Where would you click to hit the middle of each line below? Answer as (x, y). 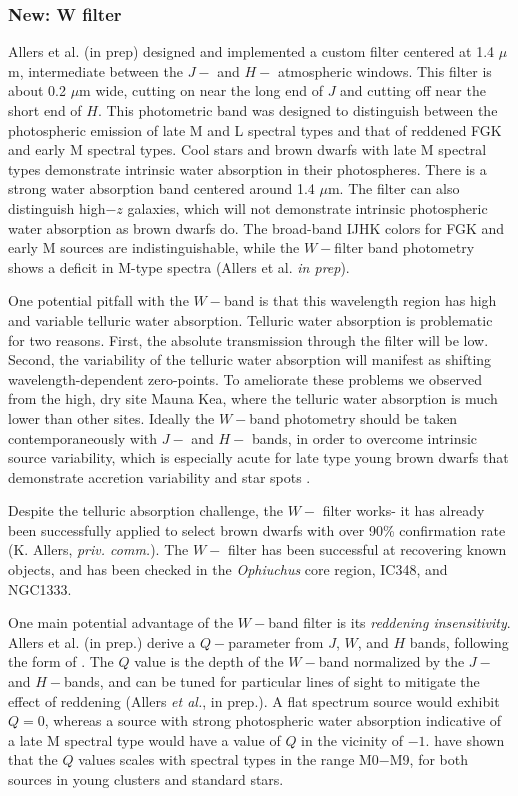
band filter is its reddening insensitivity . (389, 622)
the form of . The (61, 661)
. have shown (465, 739)
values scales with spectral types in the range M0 (228, 759)
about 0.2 (37, 90)
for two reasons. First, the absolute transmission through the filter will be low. (248, 339)
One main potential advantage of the (121, 622)
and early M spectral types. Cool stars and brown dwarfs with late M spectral (247, 149)
